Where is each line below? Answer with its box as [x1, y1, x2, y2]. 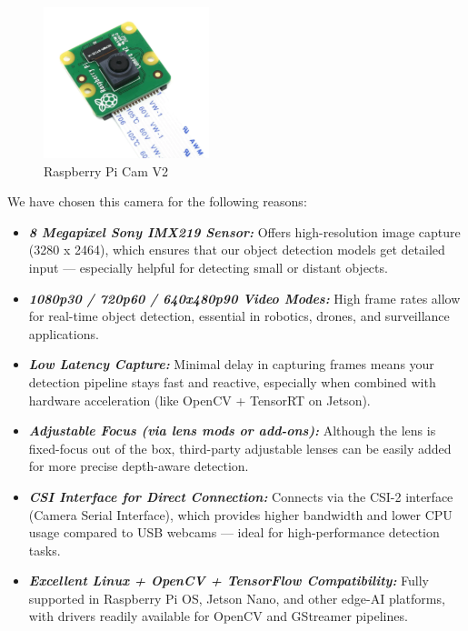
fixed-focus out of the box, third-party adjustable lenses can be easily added [28, 438, 452, 457]
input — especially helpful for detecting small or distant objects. [28, 257, 388, 276]
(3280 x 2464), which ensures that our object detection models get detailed [28, 240, 445, 259]
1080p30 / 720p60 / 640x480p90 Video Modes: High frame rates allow [28, 288, 461, 307]
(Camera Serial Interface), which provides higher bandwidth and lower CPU [28, 505, 453, 524]
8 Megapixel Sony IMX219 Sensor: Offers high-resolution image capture [28, 222, 461, 241]
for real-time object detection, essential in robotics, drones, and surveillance [28, 306, 450, 326]
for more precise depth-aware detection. [28, 456, 249, 476]
